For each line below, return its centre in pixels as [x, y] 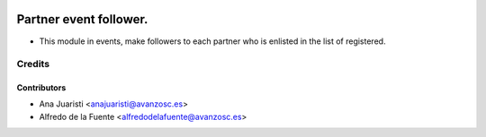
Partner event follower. [82, 19]
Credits [33, 64]
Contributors [41, 88]
